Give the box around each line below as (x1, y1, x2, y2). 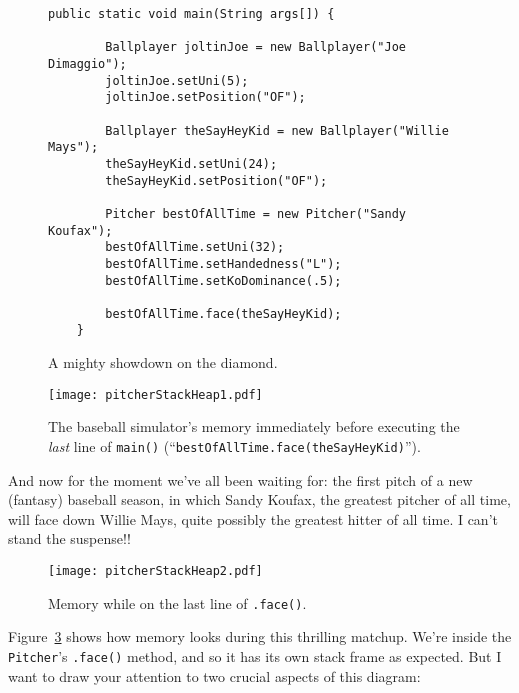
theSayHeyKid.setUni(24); (105, 156, 278, 171)
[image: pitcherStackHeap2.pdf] (48, 564, 263, 578)
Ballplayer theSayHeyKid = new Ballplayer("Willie (105, 123, 449, 138)
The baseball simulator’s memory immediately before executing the (48, 416, 460, 437)
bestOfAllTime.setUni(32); (105, 240, 285, 255)
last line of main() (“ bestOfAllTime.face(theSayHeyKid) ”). (48, 435, 421, 456)
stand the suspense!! (8, 528, 131, 549)
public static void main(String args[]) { (48, 7, 335, 21)
